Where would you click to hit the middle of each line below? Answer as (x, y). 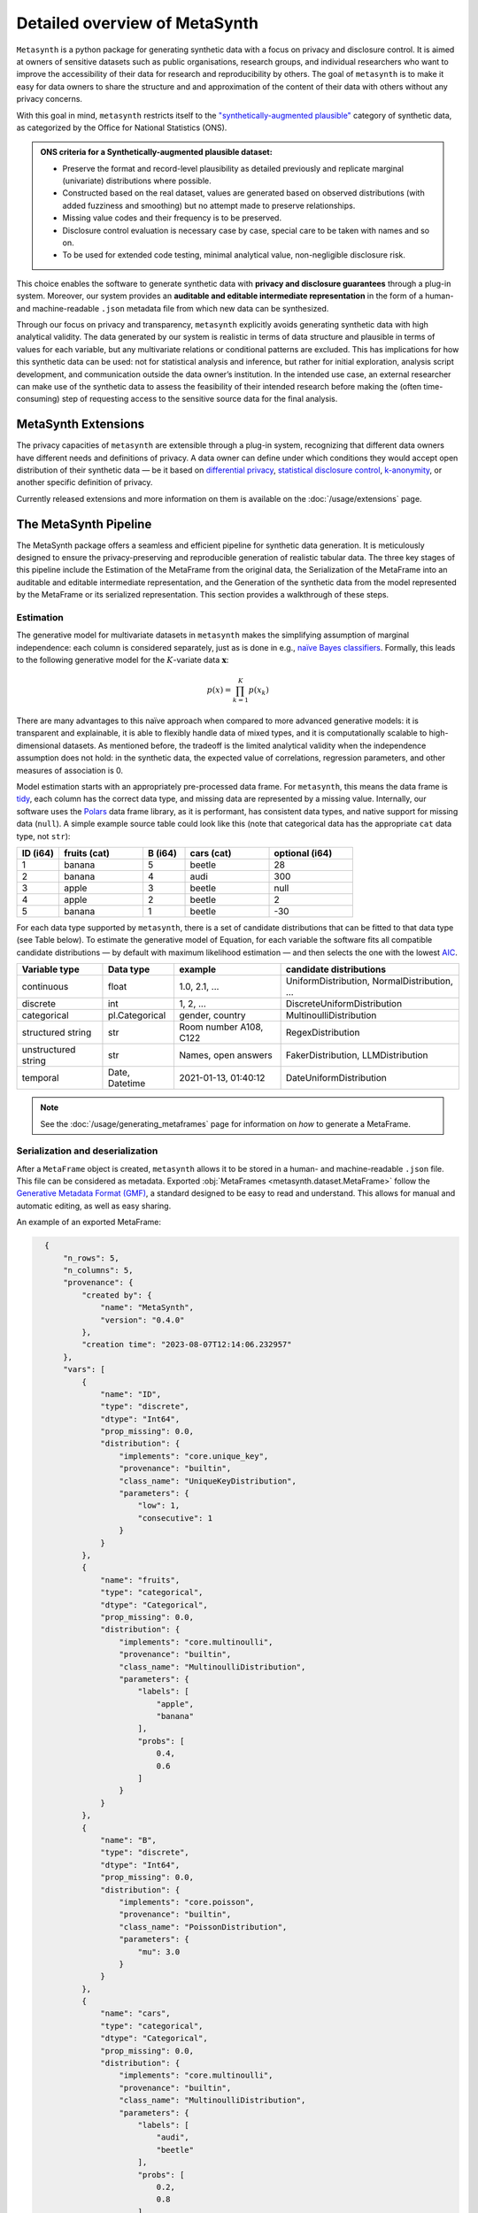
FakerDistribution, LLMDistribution (357, 1055)
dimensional (39, 745)
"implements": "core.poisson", (187, 1902)
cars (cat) (211, 852)
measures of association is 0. (70, 770)
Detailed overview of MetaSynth (137, 23)
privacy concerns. (50, 99)
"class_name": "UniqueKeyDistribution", (208, 1481)
